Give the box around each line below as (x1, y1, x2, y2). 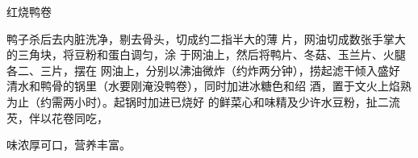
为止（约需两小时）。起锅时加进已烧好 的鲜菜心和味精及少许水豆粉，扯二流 (6, 93, 400, 110)
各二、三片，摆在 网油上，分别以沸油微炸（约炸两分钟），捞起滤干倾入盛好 (6, 61, 400, 78)
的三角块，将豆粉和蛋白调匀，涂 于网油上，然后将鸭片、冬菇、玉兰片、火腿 (6, 46, 406, 63)
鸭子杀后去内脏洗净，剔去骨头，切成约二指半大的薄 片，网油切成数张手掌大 (6, 30, 406, 47)
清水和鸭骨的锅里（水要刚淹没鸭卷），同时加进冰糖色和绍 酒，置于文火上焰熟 (6, 77, 412, 94)
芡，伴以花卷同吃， (6, 109, 108, 126)
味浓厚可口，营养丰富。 (6, 136, 131, 153)
